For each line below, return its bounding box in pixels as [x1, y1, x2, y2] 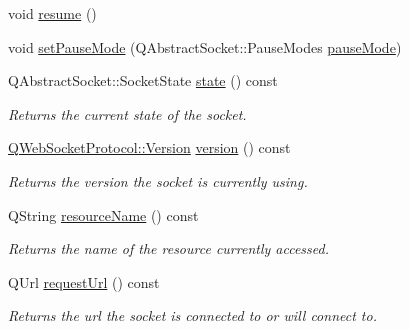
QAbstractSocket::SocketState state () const [8, 70, 278, 91]
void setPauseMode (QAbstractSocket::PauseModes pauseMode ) [8, 36, 402, 57]
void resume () [8, 3, 97, 23]
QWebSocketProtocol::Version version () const [8, 137, 291, 158]
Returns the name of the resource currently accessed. [8, 238, 330, 259]
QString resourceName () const [8, 204, 199, 225]
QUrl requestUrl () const [8, 271, 160, 292]
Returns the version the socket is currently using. [8, 170, 308, 191]
